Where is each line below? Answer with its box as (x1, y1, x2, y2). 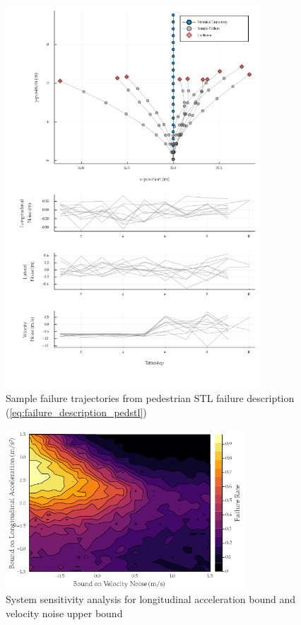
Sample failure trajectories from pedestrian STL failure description (6, 391, 295, 406)
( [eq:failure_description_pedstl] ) (6, 405, 147, 420)
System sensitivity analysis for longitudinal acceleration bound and (6, 592, 296, 607)
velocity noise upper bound (6, 605, 123, 620)
